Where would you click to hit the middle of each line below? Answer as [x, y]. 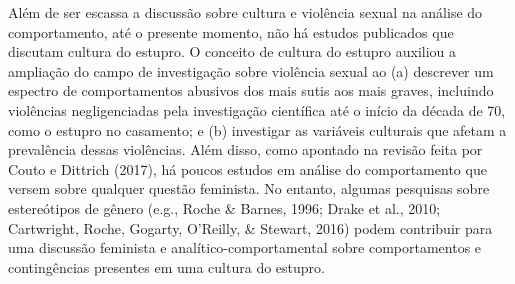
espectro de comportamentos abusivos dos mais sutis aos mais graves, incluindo [251, 90]
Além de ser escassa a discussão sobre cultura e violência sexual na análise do [245, 12]
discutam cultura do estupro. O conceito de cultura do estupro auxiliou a [232, 51]
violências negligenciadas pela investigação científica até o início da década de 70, [257, 109]
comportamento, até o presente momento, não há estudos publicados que [231, 31]
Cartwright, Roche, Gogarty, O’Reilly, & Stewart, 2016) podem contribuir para [250, 227]
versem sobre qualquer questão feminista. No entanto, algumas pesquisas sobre [249, 188]
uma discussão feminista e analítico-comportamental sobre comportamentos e [245, 247]
